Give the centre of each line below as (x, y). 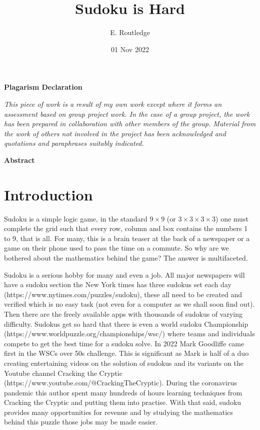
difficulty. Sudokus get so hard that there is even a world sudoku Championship (126, 324)
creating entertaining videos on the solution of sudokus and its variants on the (124, 363)
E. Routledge (130, 32)
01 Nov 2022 (130, 49)
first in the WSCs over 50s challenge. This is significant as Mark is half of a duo (126, 353)
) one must (232, 218)
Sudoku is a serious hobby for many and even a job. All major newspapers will (124, 274)
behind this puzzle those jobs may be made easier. (81, 422)
